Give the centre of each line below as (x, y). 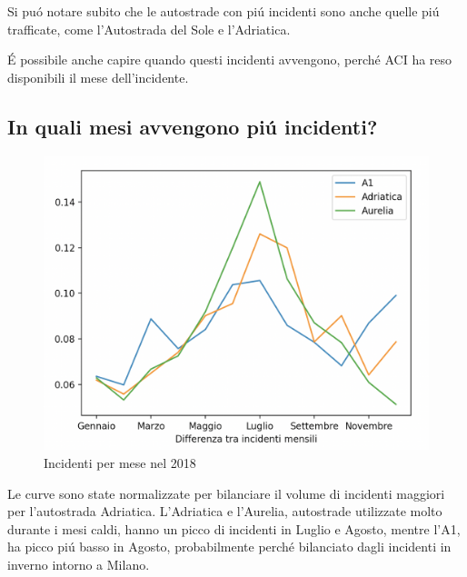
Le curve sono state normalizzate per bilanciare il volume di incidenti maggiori (226, 493)
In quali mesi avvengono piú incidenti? (193, 126)
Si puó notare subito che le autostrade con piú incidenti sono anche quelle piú (224, 11)
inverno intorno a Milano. (79, 564)
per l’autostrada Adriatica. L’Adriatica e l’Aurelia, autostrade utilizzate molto (225, 511)
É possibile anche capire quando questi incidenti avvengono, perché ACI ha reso (230, 60)
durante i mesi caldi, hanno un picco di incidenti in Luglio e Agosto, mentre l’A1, (234, 528)
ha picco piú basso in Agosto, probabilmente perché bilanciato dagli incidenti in (229, 547)
